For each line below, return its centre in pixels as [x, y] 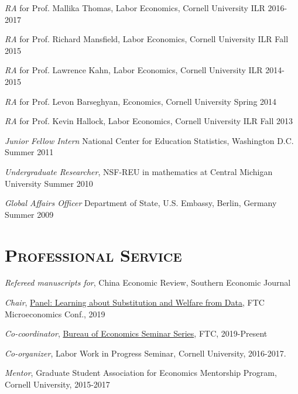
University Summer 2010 [49, 183]
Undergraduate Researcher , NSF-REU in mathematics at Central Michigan [139, 171]
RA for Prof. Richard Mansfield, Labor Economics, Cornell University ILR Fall [147, 39]
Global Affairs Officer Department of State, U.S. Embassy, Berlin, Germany [141, 203]
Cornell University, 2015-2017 [57, 384]
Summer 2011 [29, 152]
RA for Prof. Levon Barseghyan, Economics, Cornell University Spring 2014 [141, 101]
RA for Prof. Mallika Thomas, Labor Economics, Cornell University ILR [135, 8]
